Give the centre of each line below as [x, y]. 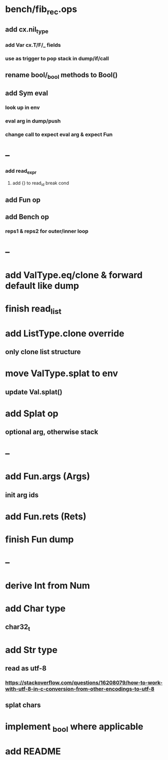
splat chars [23, 705]
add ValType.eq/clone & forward [74, 275]
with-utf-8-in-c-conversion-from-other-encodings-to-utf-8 [80, 689]
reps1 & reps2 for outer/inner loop [47, 231]
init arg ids [22, 495]
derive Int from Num [47, 585]
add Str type [31, 650]
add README [33, 751]
